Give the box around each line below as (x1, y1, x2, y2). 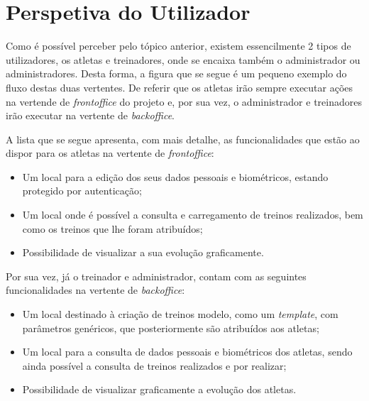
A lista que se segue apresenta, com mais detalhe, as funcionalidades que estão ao (6, 131, 360, 146)
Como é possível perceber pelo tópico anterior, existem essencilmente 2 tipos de (6, 38, 351, 53)
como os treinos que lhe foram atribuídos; (22, 221, 203, 236)
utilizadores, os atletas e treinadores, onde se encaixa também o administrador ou (6, 52, 360, 67)
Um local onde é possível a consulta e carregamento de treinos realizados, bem (22, 207, 363, 222)
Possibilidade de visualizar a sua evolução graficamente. (22, 245, 264, 260)
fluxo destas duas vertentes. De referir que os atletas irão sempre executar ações (6, 79, 353, 94)
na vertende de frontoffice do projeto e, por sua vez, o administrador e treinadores (6, 94, 362, 109)
